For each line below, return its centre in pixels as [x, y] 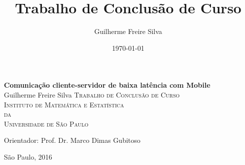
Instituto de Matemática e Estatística [64, 104]
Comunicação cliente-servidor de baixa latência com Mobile [107, 85]
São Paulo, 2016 [28, 156]
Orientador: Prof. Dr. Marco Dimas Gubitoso [72, 140]
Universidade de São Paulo [46, 123]
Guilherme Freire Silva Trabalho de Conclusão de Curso [92, 94]
